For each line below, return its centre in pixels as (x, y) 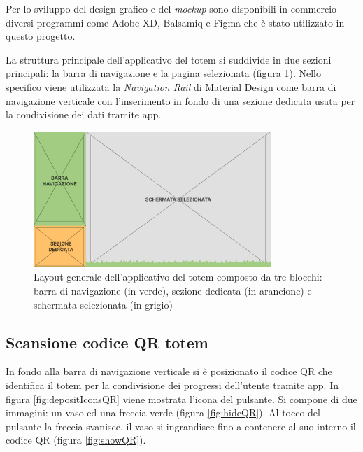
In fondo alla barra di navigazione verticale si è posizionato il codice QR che (169, 371)
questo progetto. (41, 36)
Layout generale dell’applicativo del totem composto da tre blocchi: (178, 277)
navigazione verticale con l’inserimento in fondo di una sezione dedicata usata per (180, 100)
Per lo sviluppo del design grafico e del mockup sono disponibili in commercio (171, 8)
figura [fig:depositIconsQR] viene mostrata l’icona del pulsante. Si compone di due (181, 398)
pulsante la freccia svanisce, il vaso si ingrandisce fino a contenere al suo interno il (181, 426)
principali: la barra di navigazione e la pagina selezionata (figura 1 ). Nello (163, 73)
